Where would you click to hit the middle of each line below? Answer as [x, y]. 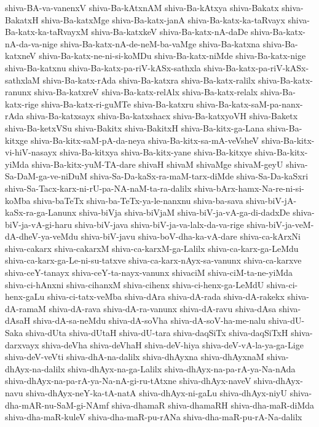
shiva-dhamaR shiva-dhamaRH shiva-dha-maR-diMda [213, 405]
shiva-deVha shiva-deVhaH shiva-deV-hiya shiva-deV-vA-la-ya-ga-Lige [173, 344]
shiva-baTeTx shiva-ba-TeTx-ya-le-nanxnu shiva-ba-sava [138, 200]
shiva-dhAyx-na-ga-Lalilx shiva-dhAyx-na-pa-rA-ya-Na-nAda [182, 368]
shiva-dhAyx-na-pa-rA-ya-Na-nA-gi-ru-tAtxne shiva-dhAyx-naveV [128, 381]
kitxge [17, 140]
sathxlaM [22, 80]
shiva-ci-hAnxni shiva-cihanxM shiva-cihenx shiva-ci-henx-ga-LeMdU [135, 284]
